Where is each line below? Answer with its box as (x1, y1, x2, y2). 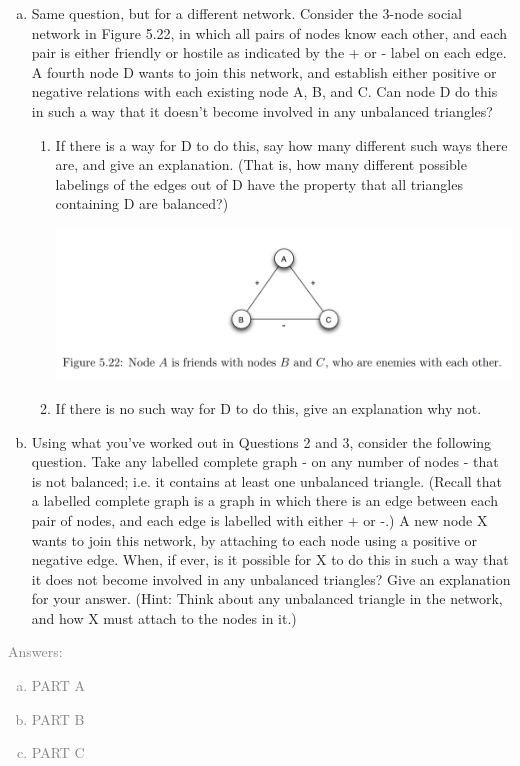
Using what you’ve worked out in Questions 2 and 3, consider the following (31, 431, 492, 452)
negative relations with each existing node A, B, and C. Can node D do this (31, 81, 498, 102)
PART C (31, 742, 85, 763)
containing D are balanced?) (55, 193, 229, 214)
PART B (31, 708, 85, 729)
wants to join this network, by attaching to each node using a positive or (31, 529, 478, 550)
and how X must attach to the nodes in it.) (31, 607, 297, 628)
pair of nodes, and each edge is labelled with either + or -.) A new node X (31, 509, 488, 530)
